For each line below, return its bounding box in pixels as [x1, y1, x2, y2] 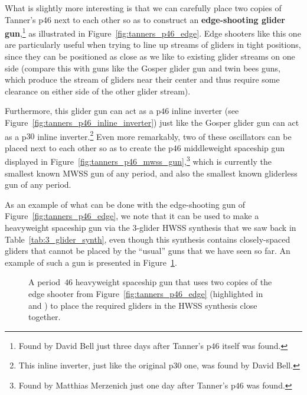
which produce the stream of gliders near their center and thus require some [5, 73, 280, 86]
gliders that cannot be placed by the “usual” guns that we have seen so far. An [5, 244, 290, 257]
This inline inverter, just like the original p [18, 359, 174, 371]
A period [28, 276, 61, 288]
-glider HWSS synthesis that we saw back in [136, 221, 296, 234]
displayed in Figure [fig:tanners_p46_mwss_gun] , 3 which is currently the [5, 154, 272, 168]
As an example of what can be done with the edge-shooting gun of [5, 198, 245, 210]
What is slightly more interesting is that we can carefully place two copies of [5, 2, 282, 14]
